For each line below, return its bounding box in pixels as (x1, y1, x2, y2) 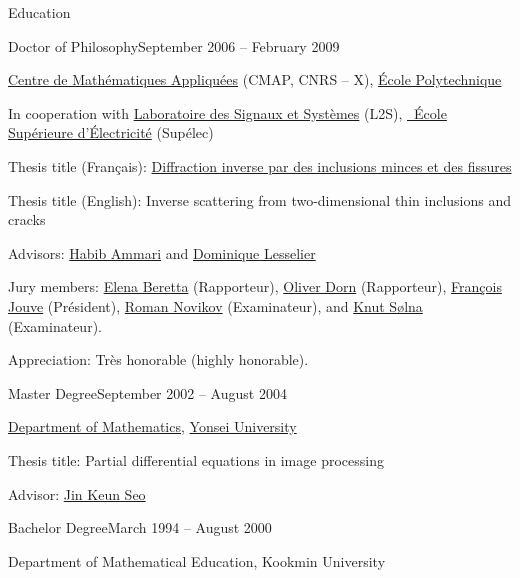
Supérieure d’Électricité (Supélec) (8, 122, 214, 143)
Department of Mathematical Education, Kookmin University (8, 550, 386, 571)
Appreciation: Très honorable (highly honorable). (8, 349, 309, 370)
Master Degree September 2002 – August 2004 (8, 382, 287, 403)
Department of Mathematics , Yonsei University (8, 416, 297, 437)
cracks (8, 209, 46, 230)
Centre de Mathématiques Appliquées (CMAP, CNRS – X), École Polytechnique (8, 69, 502, 90)
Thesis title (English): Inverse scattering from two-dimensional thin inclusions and (8, 189, 511, 210)
